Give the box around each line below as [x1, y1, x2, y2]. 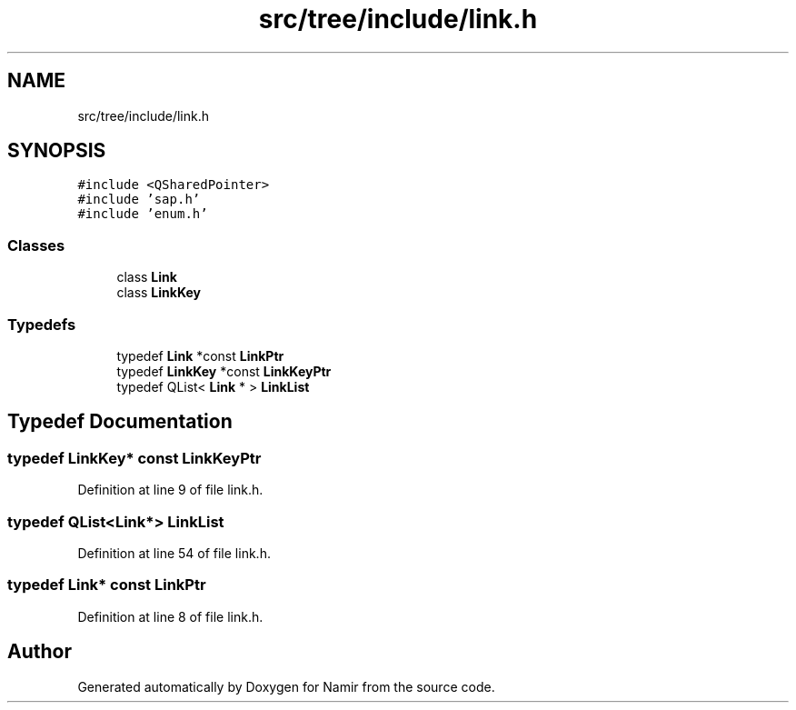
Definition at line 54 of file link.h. [77, 545, 271, 561]
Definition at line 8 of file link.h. [77, 608, 264, 625]
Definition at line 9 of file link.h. [77, 482, 264, 498]
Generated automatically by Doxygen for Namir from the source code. [77, 678, 495, 695]
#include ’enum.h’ [77, 206, 208, 222]
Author [7, 640, 72, 664]
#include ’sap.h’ [77, 192, 201, 207]
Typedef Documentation [7, 410, 233, 434]
